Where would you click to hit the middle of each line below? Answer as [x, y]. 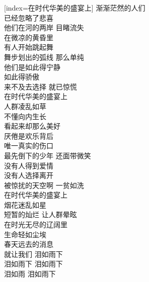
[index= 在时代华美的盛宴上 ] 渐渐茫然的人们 [75, 8]
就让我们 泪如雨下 [33, 254]
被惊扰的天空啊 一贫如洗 [44, 185]
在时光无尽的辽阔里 [36, 224]
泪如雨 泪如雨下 [30, 274]
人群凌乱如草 [25, 106]
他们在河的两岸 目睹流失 [44, 27]
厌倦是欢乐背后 [29, 135]
